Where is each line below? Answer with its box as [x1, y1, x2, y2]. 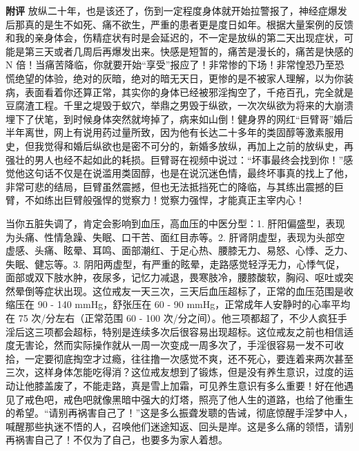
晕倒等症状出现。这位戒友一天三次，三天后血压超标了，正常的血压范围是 [14, 283, 344, 298]
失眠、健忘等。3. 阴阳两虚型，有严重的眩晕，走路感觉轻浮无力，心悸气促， [6, 256, 345, 271]
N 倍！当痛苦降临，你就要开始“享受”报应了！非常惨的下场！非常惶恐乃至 [6, 57, 335, 72]
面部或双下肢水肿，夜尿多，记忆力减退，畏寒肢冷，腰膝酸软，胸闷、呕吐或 [6, 270, 344, 285]
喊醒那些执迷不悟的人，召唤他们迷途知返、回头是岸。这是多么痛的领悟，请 [6, 419, 344, 433]
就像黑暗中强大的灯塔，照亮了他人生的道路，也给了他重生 [92, 392, 353, 406]
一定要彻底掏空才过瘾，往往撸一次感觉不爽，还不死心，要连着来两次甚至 [24, 351, 353, 365]
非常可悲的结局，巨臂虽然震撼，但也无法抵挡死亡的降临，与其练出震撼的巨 [6, 179, 344, 193]
